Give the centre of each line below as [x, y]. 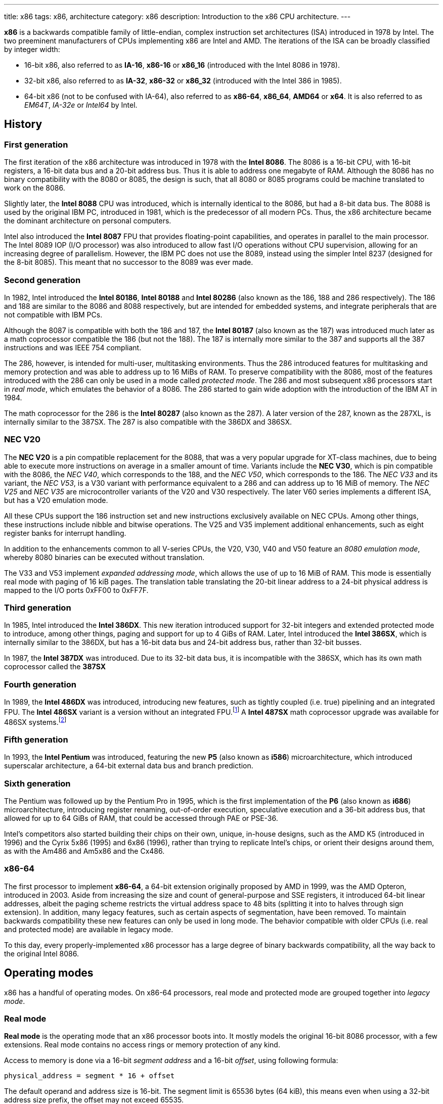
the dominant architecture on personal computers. [88, 221]
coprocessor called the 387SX [55, 667]
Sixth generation [37, 783]
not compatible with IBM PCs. [53, 314]
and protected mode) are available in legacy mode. [89, 929]
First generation [36, 144]
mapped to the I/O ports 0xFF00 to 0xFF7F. [76, 590]
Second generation [42, 280]
